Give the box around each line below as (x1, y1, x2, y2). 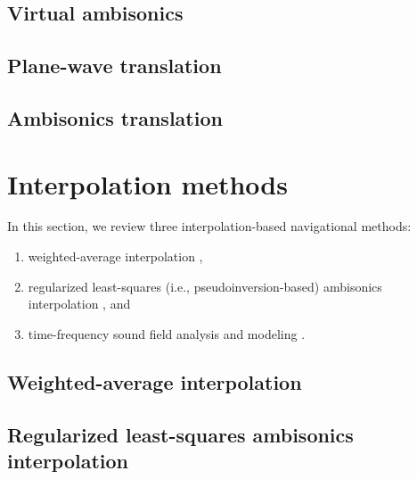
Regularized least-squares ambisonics (7, 420, 354, 448)
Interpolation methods (7, 165, 288, 202)
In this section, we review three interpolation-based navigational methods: (7, 217, 412, 235)
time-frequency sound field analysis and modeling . (28, 324, 306, 343)
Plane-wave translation (7, 52, 222, 79)
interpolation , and (28, 294, 131, 313)
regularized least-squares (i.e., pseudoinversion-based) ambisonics (28, 277, 382, 295)
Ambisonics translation (7, 103, 223, 131)
